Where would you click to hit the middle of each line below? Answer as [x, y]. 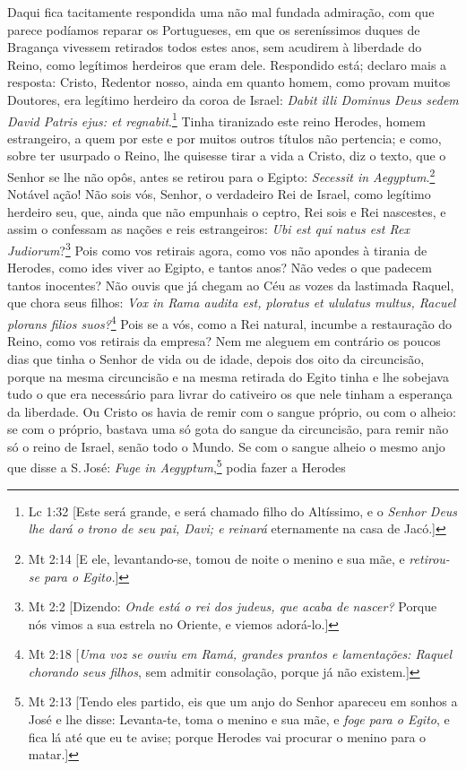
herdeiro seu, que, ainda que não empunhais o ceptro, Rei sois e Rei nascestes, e [227, 211]
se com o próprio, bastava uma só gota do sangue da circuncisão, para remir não [228, 429]
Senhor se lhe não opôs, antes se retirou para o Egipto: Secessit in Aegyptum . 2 [221, 175]
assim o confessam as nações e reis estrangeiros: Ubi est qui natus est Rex [208, 229]
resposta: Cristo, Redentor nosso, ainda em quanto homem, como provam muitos [229, 82]
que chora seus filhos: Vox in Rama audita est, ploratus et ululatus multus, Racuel [232, 303]
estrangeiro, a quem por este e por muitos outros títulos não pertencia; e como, [224, 138]
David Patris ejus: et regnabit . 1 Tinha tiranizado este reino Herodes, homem [216, 119]
